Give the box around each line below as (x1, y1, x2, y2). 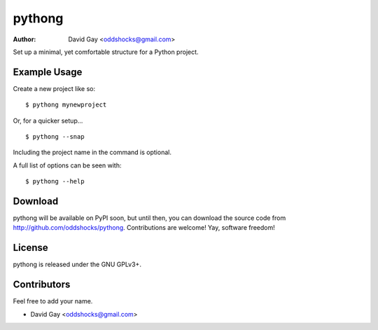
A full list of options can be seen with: (13, 161, 122, 170)
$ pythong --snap (25, 133, 85, 141)
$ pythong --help (25, 177, 85, 186)
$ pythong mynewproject (25, 101, 107, 109)
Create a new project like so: (13, 84, 96, 92)
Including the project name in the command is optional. (13, 148, 171, 157)
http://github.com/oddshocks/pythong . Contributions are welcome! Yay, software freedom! (13, 224, 276, 232)
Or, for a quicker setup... (13, 116, 83, 125)
